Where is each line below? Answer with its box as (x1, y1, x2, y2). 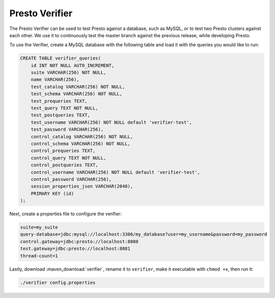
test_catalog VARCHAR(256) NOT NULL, (31, 84, 125, 90)
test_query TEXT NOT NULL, (31, 105, 99, 111)
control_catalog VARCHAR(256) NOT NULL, (31, 134, 133, 139)
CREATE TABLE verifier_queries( (20, 55, 101, 61)
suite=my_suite (20, 224, 58, 230)
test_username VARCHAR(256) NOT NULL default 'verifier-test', (31, 120, 193, 125)
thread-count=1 (20, 253, 58, 259)
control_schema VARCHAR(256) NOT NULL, (31, 141, 131, 146)
